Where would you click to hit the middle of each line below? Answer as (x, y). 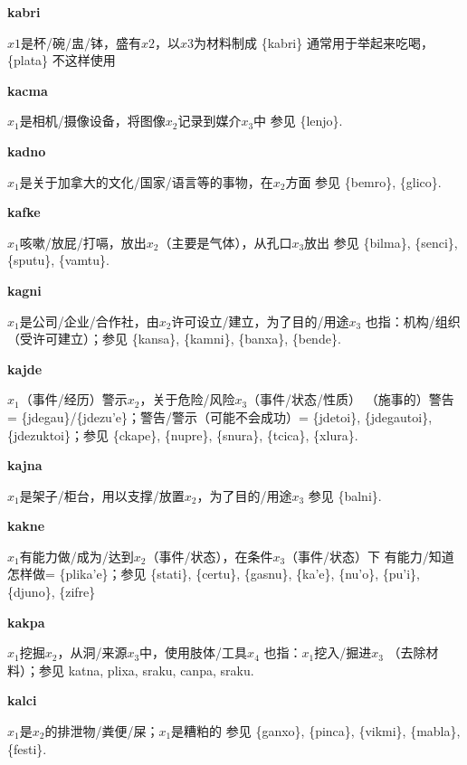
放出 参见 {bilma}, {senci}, (381, 242)
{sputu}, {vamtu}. (58, 260)
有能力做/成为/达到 (76, 556)
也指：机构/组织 (413, 321)
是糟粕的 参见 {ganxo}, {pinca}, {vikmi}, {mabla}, (316, 731)
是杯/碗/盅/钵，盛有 (81, 42)
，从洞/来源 (92, 652)
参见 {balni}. (345, 495)
